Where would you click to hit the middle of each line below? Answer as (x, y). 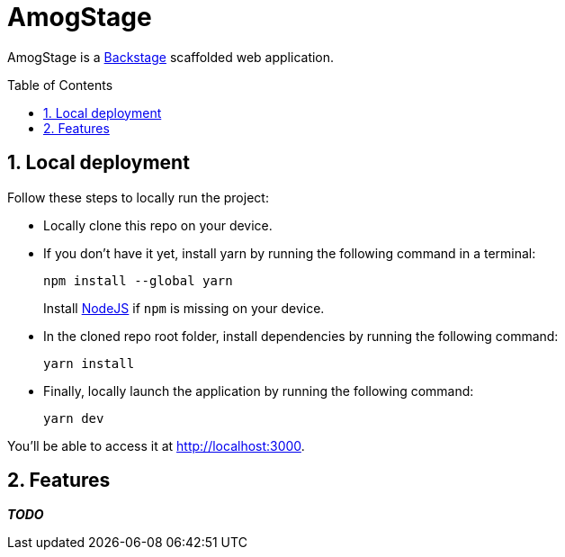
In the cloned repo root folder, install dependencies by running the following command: (301, 336)
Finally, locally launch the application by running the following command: (259, 391)
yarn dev (74, 418)
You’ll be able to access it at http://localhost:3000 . (156, 445)
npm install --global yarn (138, 280)
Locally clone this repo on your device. (158, 225)
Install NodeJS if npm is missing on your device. (184, 308)
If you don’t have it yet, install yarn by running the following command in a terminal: (290, 253)
